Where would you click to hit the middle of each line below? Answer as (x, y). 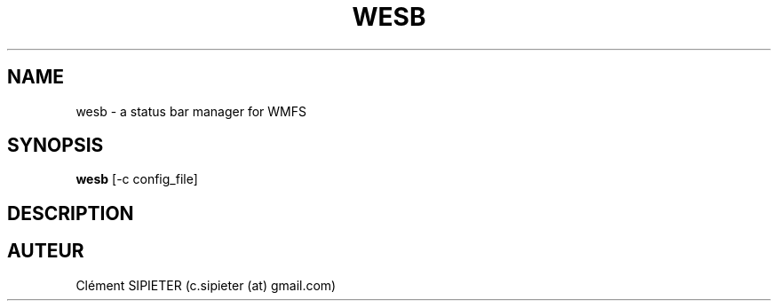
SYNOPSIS (56, 146)
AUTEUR (46, 251)
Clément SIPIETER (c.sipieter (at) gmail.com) (206, 285)
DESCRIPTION (71, 213)
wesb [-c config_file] (137, 179)
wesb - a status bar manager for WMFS (191, 111)
